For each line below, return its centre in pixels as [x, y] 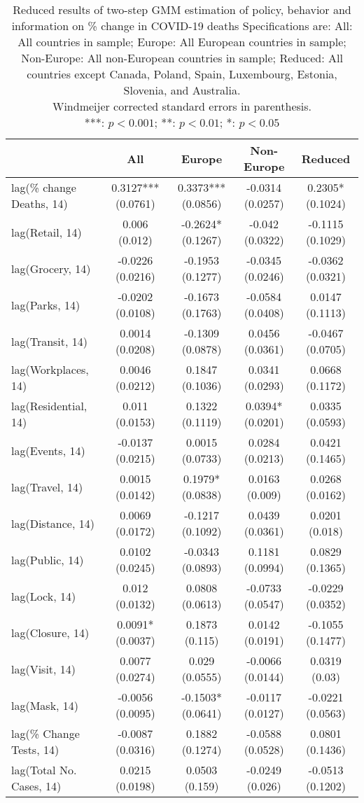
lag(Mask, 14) [45, 705]
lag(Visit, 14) [44, 669]
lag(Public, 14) [48, 559]
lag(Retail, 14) [47, 232]
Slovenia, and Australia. [182, 90]
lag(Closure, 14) [50, 632]
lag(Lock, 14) [44, 596]
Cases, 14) [36, 786]
